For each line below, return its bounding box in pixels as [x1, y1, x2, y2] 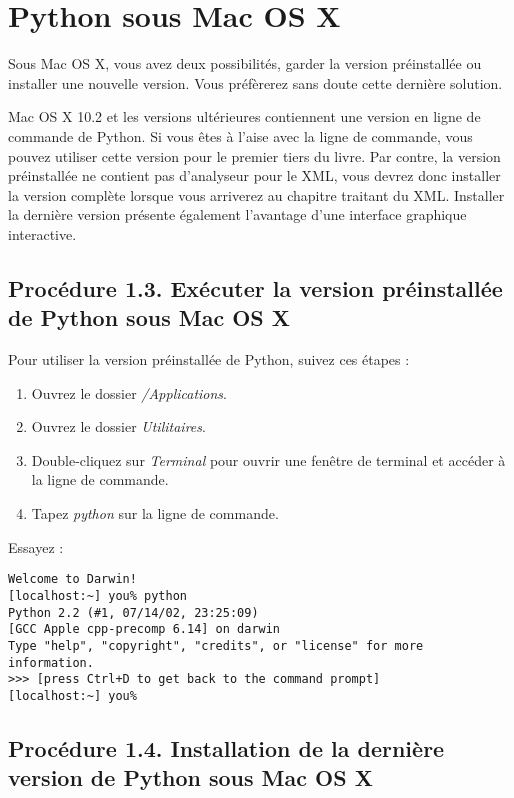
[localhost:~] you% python [8, 588, 187, 603]
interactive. [8, 223, 77, 244]
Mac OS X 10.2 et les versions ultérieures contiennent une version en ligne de [8, 106, 481, 127]
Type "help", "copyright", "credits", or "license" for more [8, 638, 424, 653]
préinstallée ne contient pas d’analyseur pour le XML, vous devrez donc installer [8, 165, 501, 186]
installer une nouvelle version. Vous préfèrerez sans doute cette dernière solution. [8, 72, 503, 93]
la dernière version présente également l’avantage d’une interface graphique [8, 204, 467, 225]
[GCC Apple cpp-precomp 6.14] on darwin [8, 622, 281, 637]
